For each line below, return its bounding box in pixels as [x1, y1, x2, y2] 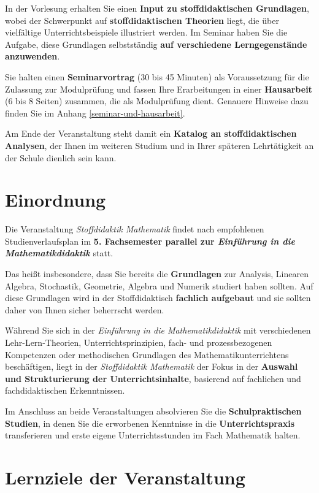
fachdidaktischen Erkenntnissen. [5, 384, 125, 397]
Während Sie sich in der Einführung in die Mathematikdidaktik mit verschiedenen [5, 324, 311, 337]
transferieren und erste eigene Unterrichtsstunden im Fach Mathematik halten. [5, 429, 301, 441]
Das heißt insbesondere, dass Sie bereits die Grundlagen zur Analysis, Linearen [5, 267, 309, 280]
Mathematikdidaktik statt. [5, 246, 113, 259]
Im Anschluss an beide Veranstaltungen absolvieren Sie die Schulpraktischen [5, 404, 302, 417]
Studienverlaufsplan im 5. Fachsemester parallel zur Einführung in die [5, 234, 295, 247]
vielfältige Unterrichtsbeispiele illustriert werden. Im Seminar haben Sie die [5, 26, 288, 39]
